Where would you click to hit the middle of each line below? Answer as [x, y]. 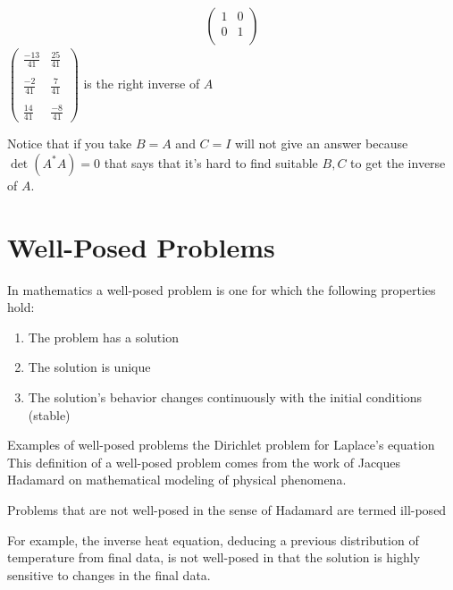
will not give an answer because [322, 143]
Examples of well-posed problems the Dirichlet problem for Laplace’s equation [221, 445]
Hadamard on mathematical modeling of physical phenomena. [177, 480]
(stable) [49, 414]
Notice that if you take [70, 143]
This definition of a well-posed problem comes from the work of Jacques [204, 462]
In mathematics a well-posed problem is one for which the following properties [222, 289]
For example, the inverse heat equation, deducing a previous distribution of [213, 539]
